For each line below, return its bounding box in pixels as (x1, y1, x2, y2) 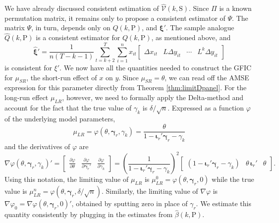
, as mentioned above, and (151, 32, 231, 43)
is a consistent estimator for (36, 32, 120, 43)
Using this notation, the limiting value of (4, 174, 129, 184)
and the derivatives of (4, 141, 70, 151)
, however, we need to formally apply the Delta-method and (62, 92, 244, 102)
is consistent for (4, 62, 52, 72)
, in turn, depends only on (31, 22, 111, 33)
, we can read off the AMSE (165, 72, 249, 82)
